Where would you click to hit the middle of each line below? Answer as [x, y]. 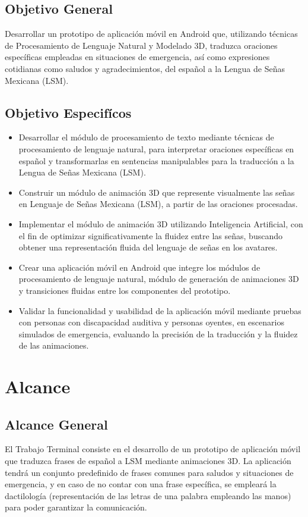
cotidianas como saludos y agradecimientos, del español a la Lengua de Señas [145, 68]
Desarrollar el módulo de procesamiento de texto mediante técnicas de [146, 137]
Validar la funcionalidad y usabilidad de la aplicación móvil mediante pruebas [160, 310]
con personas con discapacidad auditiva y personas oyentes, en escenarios [151, 322]
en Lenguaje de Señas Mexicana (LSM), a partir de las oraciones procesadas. [158, 204]
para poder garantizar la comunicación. [76, 507]
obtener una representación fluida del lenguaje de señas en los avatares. [148, 247]
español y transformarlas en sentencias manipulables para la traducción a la [156, 160]
